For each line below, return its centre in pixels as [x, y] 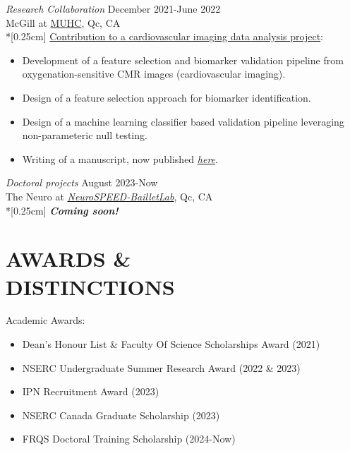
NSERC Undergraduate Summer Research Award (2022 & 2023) [161, 367]
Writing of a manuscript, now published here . [120, 158]
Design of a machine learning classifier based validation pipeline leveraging [183, 121]
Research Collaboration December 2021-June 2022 [113, 8]
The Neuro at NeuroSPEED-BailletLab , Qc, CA [109, 196]
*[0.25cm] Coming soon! [62, 210]
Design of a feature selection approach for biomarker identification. [167, 97]
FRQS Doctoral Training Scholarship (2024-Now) [129, 439]
